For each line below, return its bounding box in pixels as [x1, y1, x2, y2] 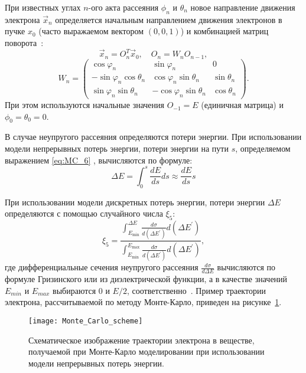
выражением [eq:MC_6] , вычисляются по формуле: [5, 153, 193, 166]
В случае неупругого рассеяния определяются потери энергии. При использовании [5, 130, 302, 143]
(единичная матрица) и [201, 99, 284, 111]
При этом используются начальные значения [5, 99, 164, 111]
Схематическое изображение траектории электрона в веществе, [28, 333, 255, 346]
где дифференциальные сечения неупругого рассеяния [5, 261, 198, 273]
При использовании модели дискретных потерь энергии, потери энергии [5, 195, 265, 208]
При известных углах [5, 1, 81, 13]
